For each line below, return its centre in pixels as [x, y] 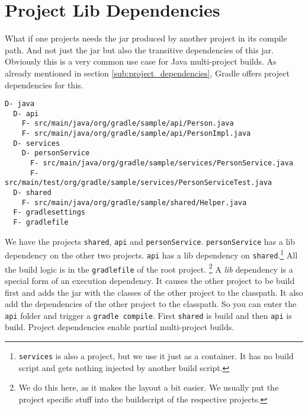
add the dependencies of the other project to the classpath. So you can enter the [151, 304]
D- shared [32, 193]
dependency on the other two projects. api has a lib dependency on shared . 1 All [151, 254]
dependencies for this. [44, 84]
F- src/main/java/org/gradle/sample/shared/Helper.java [134, 202]
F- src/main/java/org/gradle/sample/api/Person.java [128, 124]
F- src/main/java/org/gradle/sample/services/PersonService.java [161, 163]
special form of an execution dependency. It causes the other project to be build [150, 280]
